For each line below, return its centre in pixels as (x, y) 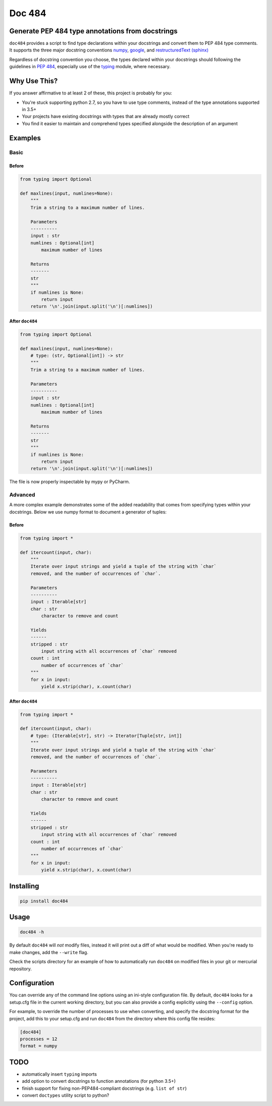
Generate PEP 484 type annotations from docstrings (93, 31)
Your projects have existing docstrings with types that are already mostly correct (106, 117)
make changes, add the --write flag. (49, 952)
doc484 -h (32, 932)
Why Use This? (33, 81)
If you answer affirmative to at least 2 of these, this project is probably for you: (91, 93)
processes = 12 (39, 1039)
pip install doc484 (44, 901)
